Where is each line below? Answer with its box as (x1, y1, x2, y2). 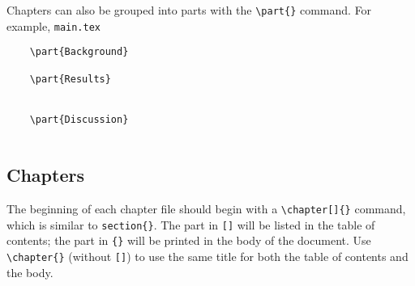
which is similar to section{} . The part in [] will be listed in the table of (6, 216, 375, 233)
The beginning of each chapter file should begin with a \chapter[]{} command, (6, 200, 406, 217)
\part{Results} (29, 73, 111, 85)
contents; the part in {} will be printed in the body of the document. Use (6, 232, 371, 249)
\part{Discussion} (29, 113, 129, 125)
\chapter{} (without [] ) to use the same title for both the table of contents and (6, 248, 409, 265)
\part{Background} (29, 46, 129, 58)
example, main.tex (6, 17, 101, 34)
